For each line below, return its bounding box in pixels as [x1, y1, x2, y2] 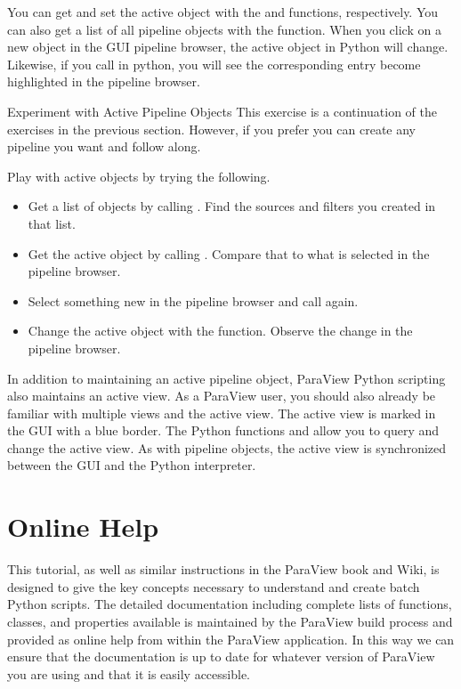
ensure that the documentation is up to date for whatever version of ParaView [7, 647, 435, 666]
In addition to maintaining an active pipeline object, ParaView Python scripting [7, 369, 446, 387]
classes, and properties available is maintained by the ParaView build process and [7, 612, 453, 630]
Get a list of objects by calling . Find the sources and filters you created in [28, 197, 436, 215]
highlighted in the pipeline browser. [7, 72, 200, 91]
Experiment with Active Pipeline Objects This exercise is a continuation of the [7, 101, 438, 120]
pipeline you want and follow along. [7, 137, 201, 156]
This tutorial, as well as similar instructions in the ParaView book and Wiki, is [7, 560, 440, 579]
